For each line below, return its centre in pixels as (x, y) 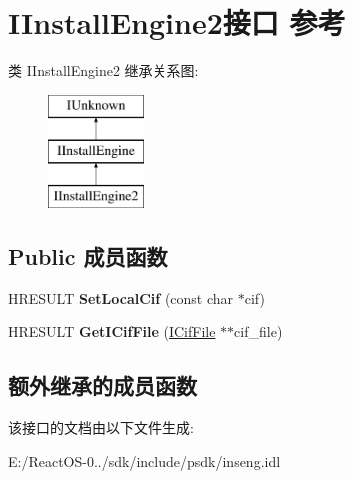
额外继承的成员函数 (102, 385)
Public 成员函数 (88, 256)
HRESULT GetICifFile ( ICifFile (112, 331)
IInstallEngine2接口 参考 (177, 22)
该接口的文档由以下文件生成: (101, 427)
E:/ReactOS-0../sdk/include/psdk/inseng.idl (144, 460)
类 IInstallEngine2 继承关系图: (103, 70)
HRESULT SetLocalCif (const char (121, 297)
